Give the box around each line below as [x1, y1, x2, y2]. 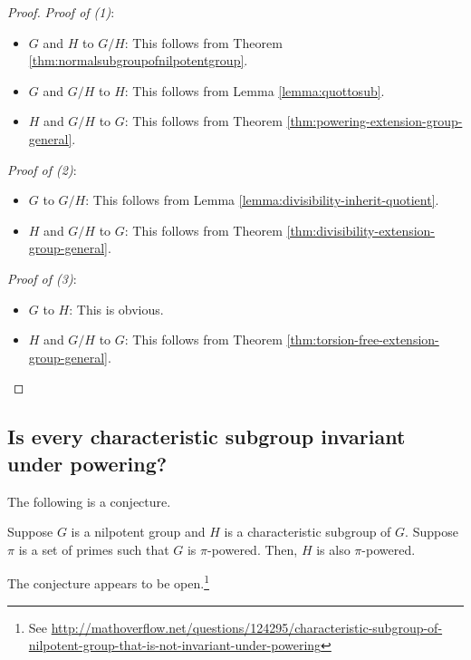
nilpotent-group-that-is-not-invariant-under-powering [28, 636, 322, 655]
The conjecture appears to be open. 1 [7, 571, 209, 592]
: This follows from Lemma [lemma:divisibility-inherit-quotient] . [85, 190, 439, 209]
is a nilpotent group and [71, 522, 206, 541]
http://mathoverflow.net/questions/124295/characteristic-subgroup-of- [51, 617, 443, 636]
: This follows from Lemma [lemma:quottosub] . [124, 81, 385, 100]
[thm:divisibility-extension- [286, 220, 436, 239]
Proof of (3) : [7, 268, 77, 287]
